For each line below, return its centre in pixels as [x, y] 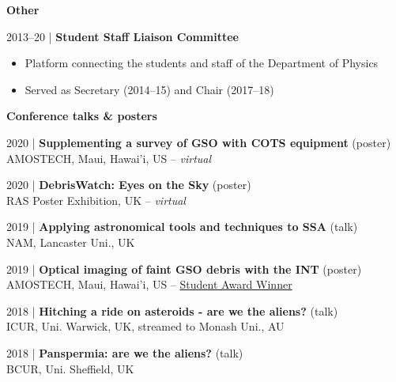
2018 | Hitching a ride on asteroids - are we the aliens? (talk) [172, 310]
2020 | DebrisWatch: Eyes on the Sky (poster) [129, 185]
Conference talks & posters [82, 116]
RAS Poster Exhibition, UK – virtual [96, 200]
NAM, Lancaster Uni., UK [71, 242]
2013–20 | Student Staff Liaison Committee [123, 36]
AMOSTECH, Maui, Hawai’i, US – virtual [109, 158]
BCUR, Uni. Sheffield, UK [70, 368]
